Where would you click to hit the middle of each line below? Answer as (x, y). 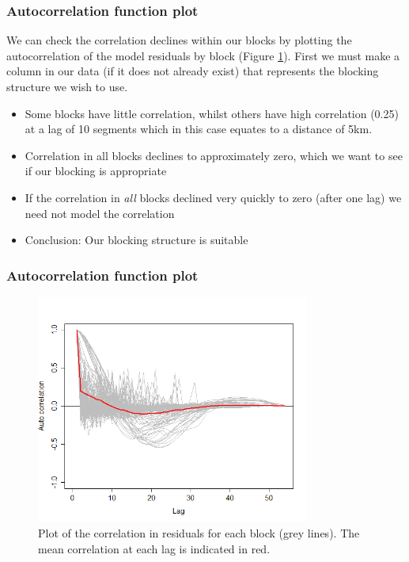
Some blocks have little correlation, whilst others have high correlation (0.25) (212, 113)
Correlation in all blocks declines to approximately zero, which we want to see (214, 155)
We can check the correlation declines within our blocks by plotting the (179, 40)
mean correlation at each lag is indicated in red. (154, 548)
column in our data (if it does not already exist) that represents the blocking (193, 71)
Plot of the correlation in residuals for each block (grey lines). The (199, 533)
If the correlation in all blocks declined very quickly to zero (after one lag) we (213, 197)
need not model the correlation (100, 213)
